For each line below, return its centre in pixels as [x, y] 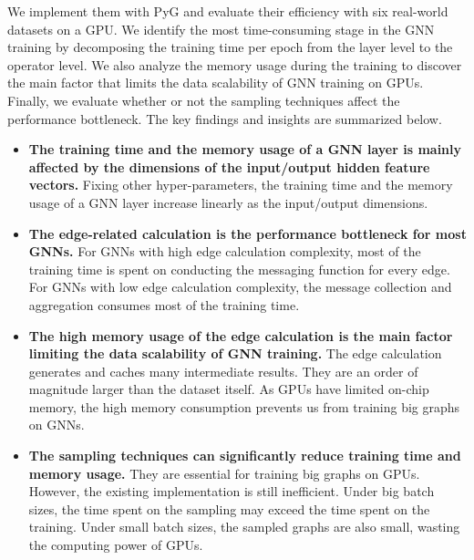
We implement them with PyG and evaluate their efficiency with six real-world [228, 11]
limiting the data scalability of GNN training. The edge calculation [235, 353]
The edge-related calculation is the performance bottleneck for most [247, 233]
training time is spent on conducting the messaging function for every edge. [239, 269]
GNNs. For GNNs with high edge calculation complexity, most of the [225, 251]
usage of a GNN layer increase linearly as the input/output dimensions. [228, 202]
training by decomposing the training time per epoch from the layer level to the [230, 47]
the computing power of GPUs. [116, 545]
